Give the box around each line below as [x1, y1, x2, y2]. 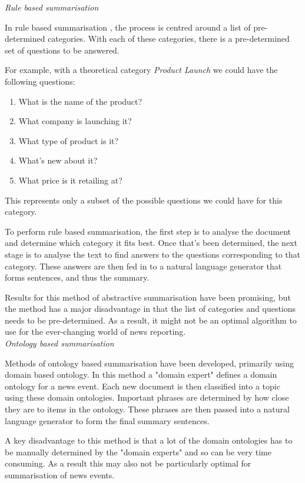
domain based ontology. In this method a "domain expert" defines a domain [5, 368, 277, 381]
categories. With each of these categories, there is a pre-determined [48, 32, 290, 45]
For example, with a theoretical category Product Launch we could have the [5, 64, 278, 76]
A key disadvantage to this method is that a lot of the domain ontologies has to [5, 434, 293, 447]
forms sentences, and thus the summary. [5, 271, 150, 284]
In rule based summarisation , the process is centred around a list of [5, 21, 251, 33]
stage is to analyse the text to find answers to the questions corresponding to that [5, 248, 300, 260]
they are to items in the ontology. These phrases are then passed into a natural [5, 403, 290, 415]
